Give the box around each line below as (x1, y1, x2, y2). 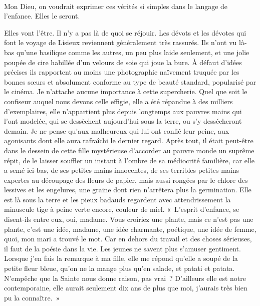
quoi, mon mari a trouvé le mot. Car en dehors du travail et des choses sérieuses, (4, 233, 252, 244)
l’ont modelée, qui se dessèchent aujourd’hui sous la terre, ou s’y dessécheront (4, 116, 242, 126)
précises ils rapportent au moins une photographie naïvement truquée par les (4, 67, 239, 77)
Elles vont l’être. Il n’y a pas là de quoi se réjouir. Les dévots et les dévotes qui (4, 27, 246, 38)
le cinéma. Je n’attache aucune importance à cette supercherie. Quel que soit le (4, 86, 247, 97)
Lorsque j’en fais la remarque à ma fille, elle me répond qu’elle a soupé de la (4, 253, 238, 263)
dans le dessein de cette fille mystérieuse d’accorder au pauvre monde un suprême (4, 145, 254, 155)
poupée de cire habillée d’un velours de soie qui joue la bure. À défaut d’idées (4, 57, 242, 67)
